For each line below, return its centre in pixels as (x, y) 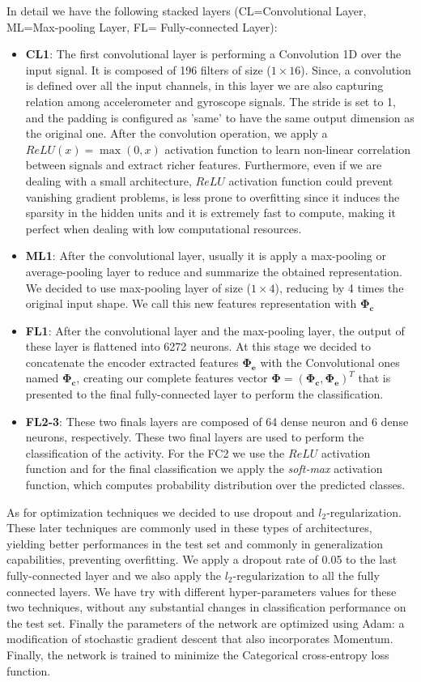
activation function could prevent (311, 180)
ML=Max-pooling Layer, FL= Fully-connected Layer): (142, 26)
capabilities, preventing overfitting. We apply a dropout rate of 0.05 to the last (202, 559)
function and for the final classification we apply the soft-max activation (204, 469)
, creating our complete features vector (172, 378)
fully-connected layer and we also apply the (114, 575)
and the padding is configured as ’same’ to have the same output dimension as (220, 117)
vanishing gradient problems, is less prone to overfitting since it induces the (213, 196)
